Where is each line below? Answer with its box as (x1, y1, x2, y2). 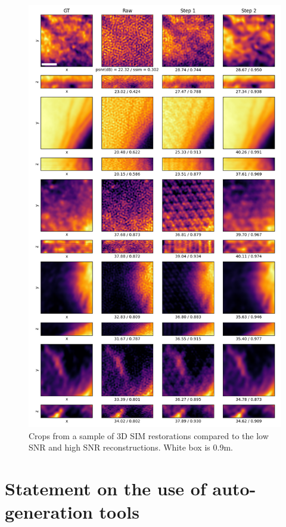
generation (5, 500, 93, 524)
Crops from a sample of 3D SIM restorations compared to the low (29, 429, 269, 442)
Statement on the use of (5, 476, 206, 501)
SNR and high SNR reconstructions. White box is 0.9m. (29, 441, 233, 454)
